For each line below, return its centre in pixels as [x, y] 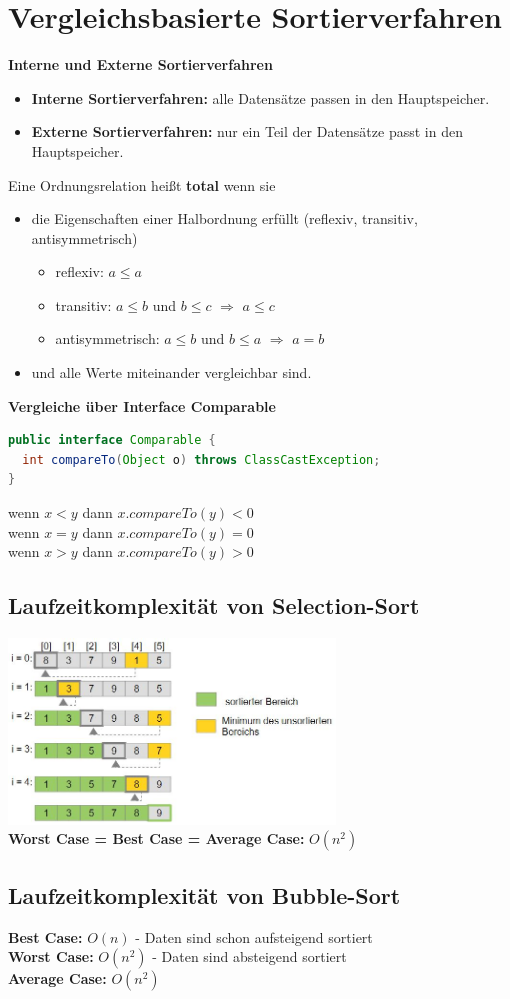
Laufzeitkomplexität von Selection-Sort [214, 605]
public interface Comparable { [112, 440]
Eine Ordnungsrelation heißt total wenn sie [142, 184]
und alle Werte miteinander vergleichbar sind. [171, 372]
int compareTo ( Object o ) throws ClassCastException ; [201, 459]
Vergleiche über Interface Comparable [142, 405]
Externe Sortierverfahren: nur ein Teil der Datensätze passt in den [247, 131]
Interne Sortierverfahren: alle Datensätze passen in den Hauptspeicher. [260, 97]
